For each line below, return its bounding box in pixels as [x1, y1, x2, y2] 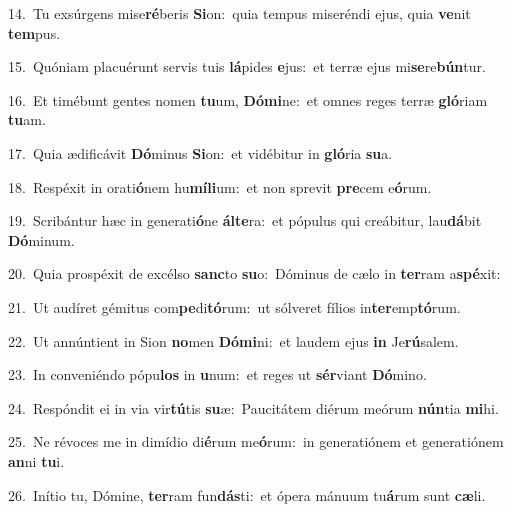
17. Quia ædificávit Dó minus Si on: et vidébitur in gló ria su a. [8, 142, 393, 163]
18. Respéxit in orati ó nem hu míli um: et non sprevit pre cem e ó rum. [8, 176, 432, 197]
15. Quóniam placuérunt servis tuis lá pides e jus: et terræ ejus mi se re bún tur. [8, 56, 486, 77]
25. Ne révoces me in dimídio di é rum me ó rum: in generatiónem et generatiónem [8, 431, 504, 452]
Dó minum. [8, 229, 75, 250]
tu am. [8, 109, 46, 130]
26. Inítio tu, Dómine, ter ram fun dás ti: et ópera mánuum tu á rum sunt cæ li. [8, 484, 486, 505]
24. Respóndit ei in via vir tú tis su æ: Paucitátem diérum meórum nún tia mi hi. [8, 397, 499, 418]
